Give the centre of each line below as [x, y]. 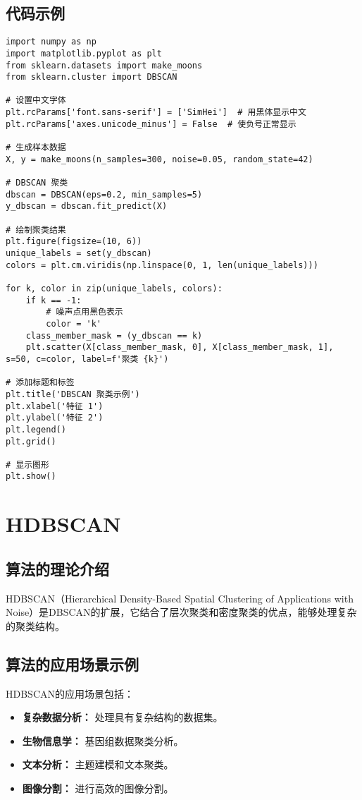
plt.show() [31, 477]
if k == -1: [54, 300]
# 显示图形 [27, 465]
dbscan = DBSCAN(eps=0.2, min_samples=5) [104, 194]
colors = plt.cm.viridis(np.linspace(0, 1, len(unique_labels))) [162, 265]
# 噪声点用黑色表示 [85, 312]
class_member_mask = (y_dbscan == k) [114, 335]
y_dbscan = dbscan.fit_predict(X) [87, 206]
